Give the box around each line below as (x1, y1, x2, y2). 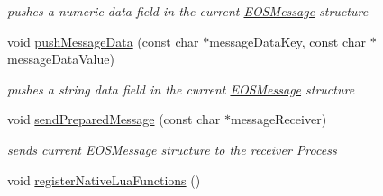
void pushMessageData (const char (7, 31, 199, 50)
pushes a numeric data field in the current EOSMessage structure (7, 2, 369, 20)
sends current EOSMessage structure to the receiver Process (7, 139, 337, 158)
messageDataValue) (7, 49, 114, 68)
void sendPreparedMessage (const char (7, 110, 221, 129)
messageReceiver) (230, 110, 327, 129)
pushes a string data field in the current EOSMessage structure (7, 79, 355, 98)
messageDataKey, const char (209, 31, 367, 50)
